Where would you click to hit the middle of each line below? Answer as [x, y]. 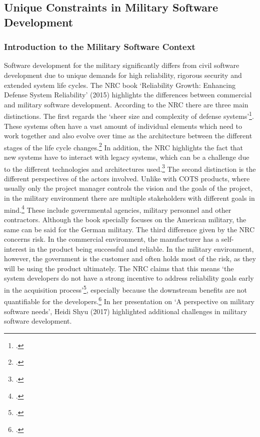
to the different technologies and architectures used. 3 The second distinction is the [130, 168]
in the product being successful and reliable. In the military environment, [141, 248]
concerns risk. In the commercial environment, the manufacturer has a [112, 239]
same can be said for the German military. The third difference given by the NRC [129, 229]
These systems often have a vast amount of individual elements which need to [123, 126]
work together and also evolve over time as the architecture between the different [128, 136]
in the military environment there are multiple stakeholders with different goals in [129, 198]
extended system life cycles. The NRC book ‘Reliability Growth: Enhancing [120, 85]
